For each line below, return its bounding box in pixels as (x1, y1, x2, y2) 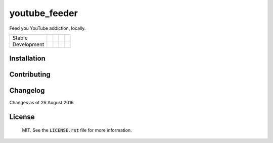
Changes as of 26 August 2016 (9, 100, 74, 106)
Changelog (9, 86, 45, 95)
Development (12, 41, 44, 48)
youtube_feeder (9, 8, 78, 19)
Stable (12, 34, 28, 41)
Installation (9, 54, 45, 63)
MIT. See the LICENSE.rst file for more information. (22, 127, 132, 133)
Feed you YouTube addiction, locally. (9, 25, 86, 31)
